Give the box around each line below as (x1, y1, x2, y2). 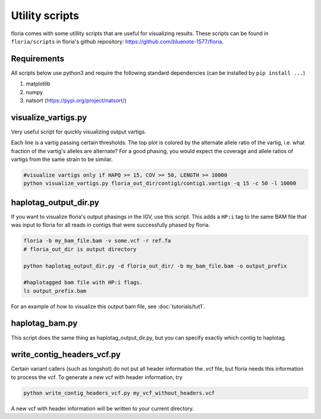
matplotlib (26, 80, 51, 88)
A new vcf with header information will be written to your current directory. (11, 405, 194, 412)
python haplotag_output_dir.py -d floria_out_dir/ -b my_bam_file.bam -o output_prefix (23, 262, 287, 269)
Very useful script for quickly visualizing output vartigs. (11, 128, 147, 135)
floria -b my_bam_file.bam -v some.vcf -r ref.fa (23, 237, 171, 244)
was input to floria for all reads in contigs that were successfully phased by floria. (11, 221, 210, 229)
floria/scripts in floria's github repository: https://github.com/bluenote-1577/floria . (11, 38, 224, 45)
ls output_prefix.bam (23, 287, 87, 294)
